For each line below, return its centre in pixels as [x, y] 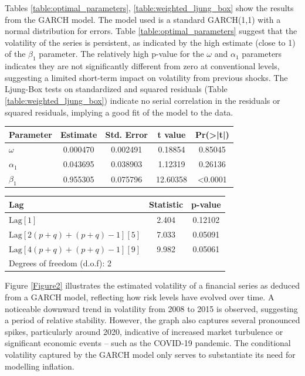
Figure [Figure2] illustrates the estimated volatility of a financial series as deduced [152, 285]
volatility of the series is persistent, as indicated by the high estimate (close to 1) [150, 42]
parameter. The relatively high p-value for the [121, 54]
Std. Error [126, 134]
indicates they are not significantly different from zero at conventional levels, [142, 66]
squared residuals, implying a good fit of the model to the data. [119, 112]
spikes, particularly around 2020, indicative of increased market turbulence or [144, 331]
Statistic [166, 204]
